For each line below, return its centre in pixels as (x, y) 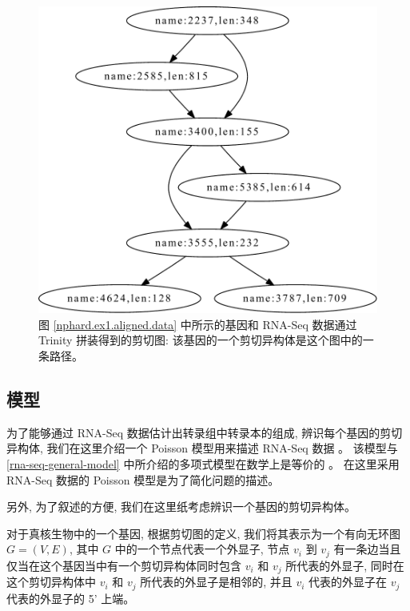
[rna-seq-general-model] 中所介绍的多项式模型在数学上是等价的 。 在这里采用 (203, 464)
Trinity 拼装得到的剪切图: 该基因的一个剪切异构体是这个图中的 (201, 340)
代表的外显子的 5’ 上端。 (71, 598)
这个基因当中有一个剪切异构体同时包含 (140, 565)
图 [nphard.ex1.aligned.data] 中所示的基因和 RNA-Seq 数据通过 (198, 324)
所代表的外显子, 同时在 (345, 565)
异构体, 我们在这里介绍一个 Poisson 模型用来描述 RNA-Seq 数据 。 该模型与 (202, 448)
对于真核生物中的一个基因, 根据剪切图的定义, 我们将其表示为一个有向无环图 (204, 533)
